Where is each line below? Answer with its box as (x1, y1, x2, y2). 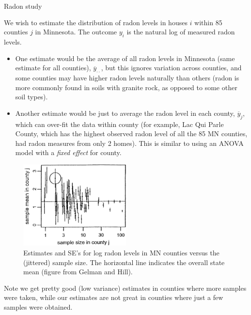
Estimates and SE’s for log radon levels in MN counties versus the (23, 248, 220, 258)
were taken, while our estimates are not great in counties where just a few (4, 292, 223, 302)
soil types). (15, 92, 48, 102)
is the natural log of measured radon (126, 27, 235, 37)
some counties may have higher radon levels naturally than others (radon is (15, 72, 239, 82)
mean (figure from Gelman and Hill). (23, 267, 133, 277)
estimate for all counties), (15, 63, 91, 73)
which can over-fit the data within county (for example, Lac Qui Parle (15, 119, 224, 129)
